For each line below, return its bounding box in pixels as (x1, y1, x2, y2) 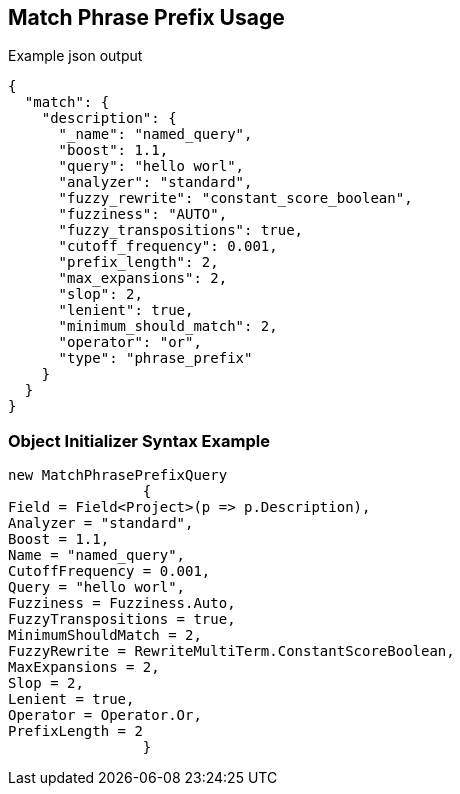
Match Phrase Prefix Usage (8, 5, 285, 30)
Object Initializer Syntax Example (8, 430, 270, 451)
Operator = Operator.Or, (8, 707, 202, 724)
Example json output (8, 47, 143, 65)
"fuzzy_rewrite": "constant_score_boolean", (58, 190, 413, 207)
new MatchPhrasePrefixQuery (8, 467, 228, 484)
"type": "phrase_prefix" (58, 350, 253, 367)
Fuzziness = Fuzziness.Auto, (8, 595, 236, 612)
